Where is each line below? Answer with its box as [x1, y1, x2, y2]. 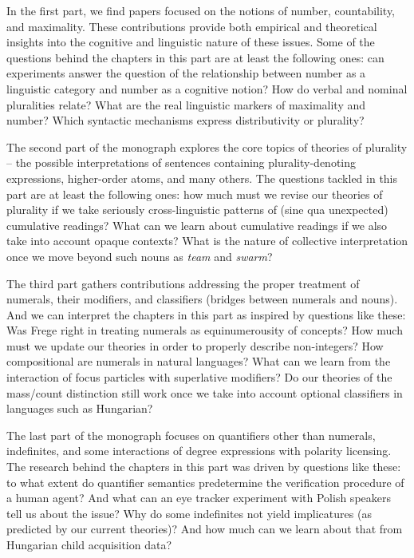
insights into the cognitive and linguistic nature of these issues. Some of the [6, 34, 375, 50]
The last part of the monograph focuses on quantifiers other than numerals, [6, 426, 376, 443]
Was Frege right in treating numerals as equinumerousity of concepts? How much [6, 322, 403, 338]
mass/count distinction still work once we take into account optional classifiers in [6, 384, 403, 401]
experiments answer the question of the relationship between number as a [6, 65, 366, 81]
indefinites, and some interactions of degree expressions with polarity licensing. [6, 442, 392, 459]
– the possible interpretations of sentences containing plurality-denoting [6, 154, 357, 171]
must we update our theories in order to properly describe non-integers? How [6, 337, 384, 354]
